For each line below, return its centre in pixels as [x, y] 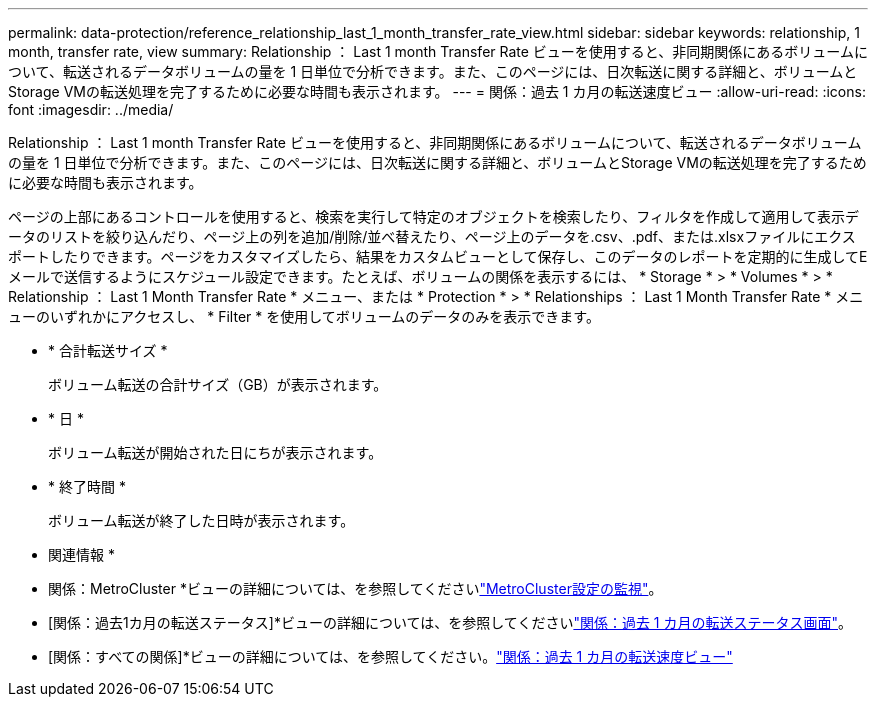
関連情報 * [81, 554]
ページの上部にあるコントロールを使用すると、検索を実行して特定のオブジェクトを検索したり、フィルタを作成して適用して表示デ [434, 216]
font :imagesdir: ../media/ [91, 109]
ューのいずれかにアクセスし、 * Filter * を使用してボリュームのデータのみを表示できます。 [304, 316]
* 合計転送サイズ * [108, 350]
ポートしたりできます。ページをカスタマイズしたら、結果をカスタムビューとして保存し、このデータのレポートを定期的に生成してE [438, 256]
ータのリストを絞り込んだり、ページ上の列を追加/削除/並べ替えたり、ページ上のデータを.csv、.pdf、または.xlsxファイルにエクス [432, 236]
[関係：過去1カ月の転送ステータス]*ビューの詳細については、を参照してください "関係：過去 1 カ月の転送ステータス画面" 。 [450, 622]
